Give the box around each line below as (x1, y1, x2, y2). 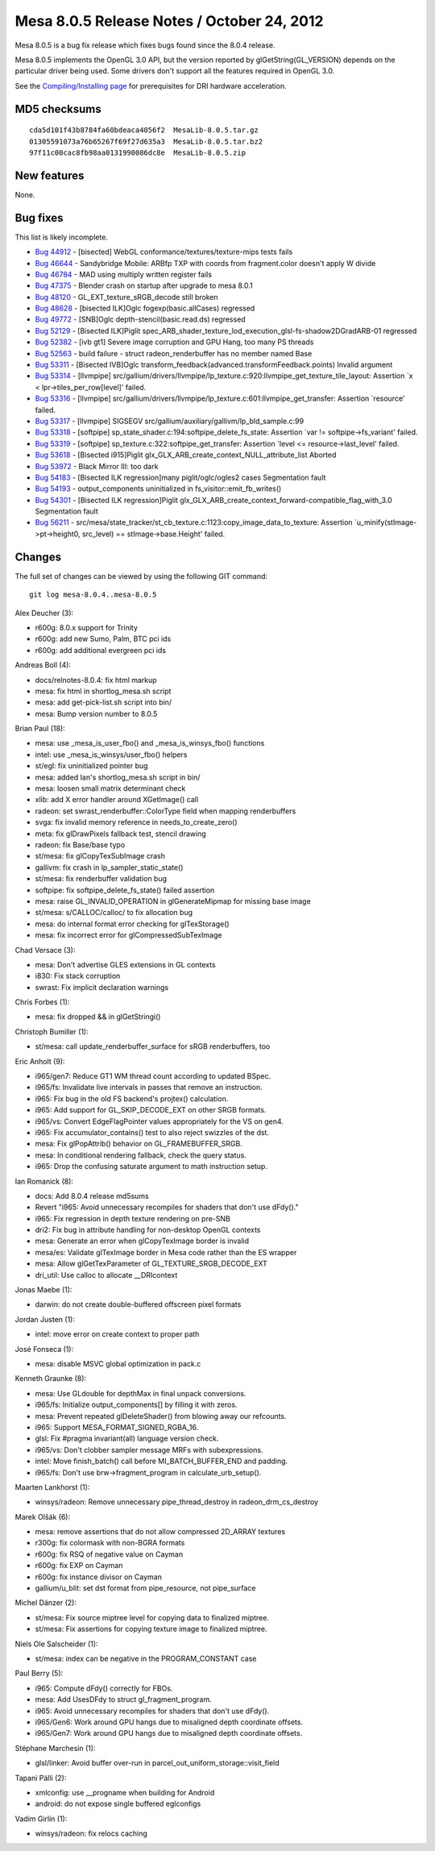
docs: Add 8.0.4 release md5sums (35, 1191, 149, 1200)
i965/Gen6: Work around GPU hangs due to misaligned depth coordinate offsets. (35, 1717, 304, 1727)
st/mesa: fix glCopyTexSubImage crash (35, 851, 165, 861)
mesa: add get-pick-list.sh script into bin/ (35, 697, 172, 707)
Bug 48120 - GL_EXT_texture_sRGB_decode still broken (35, 292, 219, 302)
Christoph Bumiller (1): (14, 1026, 89, 1036)
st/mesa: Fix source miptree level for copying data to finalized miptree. (35, 1612, 270, 1622)
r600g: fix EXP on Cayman (35, 1561, 123, 1570)
